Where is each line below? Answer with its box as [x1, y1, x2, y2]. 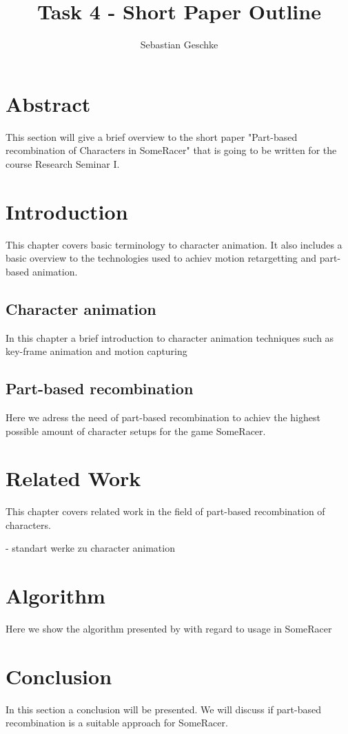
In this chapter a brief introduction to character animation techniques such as [6, 330, 334, 345]
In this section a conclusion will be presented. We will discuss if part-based [6, 702, 322, 716]
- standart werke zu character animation [6, 541, 175, 555]
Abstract [6, 89, 91, 117]
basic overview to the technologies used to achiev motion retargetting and [6, 251, 317, 265]
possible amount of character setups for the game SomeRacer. [6, 423, 266, 438]
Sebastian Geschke [140, 37, 218, 52]
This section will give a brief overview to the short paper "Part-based [6, 129, 298, 144]
